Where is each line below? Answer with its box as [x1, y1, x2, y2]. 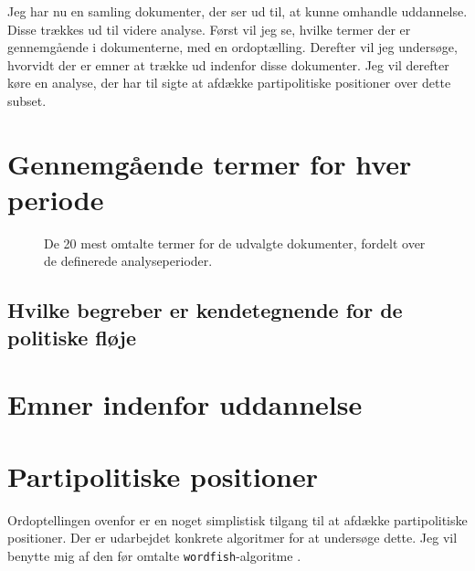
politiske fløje [7, 323, 136, 351]
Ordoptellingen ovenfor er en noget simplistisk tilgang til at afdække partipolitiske [7, 510, 468, 529]
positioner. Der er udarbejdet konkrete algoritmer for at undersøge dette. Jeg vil [7, 528, 458, 547]
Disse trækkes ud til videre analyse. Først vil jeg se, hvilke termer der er [7, 19, 411, 38]
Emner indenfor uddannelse [7, 386, 363, 423]
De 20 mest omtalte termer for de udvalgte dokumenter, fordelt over [44, 233, 426, 252]
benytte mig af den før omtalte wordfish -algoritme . [7, 545, 301, 565]
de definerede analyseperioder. [44, 251, 213, 270]
